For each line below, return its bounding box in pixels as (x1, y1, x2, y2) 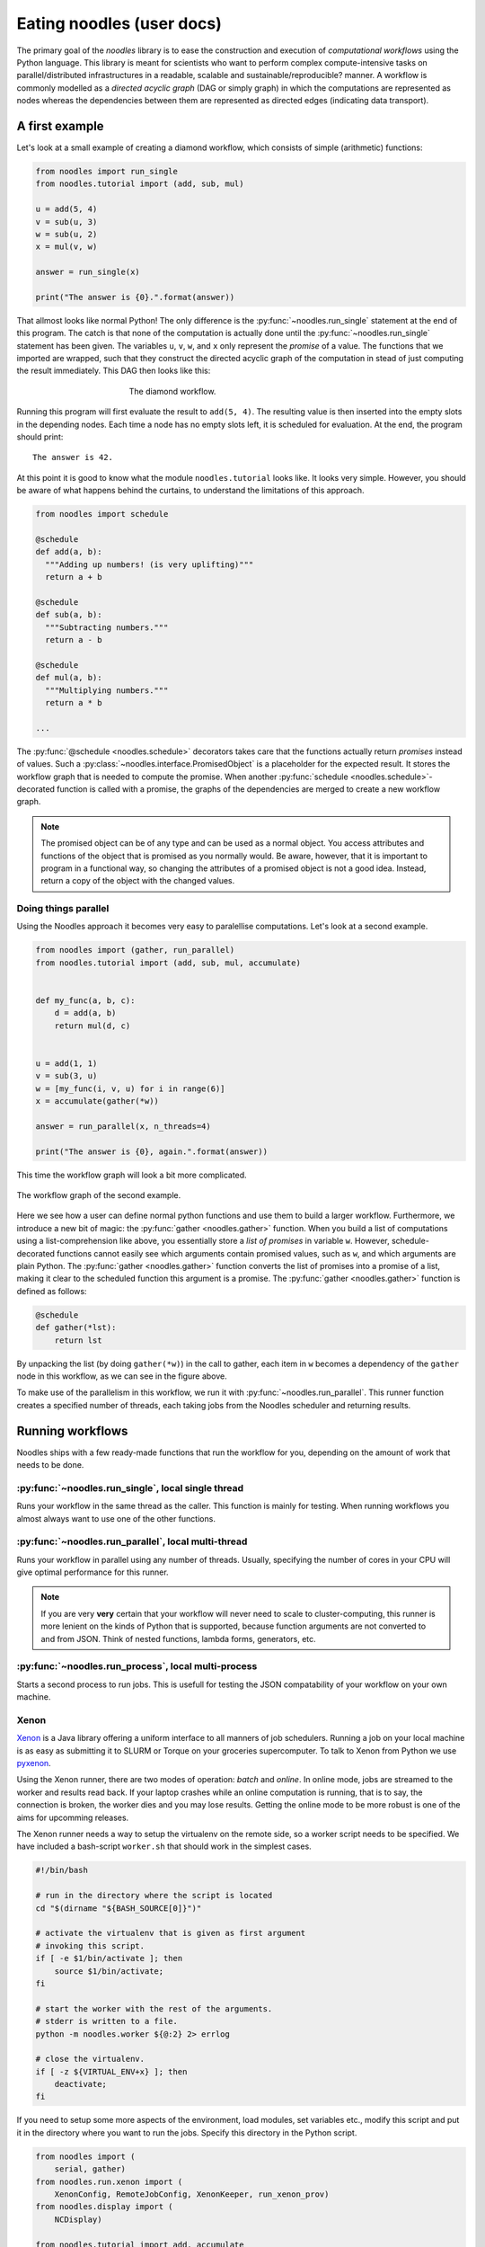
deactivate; (54, 2079, 108, 2090)
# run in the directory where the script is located (35, 1890, 273, 1901)
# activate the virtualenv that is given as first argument (35, 1928, 306, 1939)
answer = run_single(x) (35, 267, 141, 278)
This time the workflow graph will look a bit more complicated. (16, 1169, 247, 1180)
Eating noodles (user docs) (16, 13, 222, 33)
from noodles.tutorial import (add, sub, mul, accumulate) (35, 957, 301, 968)
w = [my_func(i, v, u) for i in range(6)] (35, 1083, 225, 1094)
